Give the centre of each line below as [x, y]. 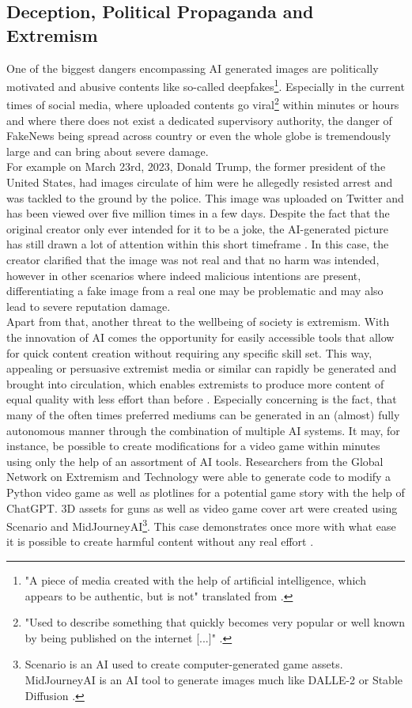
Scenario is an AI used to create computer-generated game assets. [184, 664]
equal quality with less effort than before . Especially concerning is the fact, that [202, 399]
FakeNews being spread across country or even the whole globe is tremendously [199, 136]
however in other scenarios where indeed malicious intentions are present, [184, 275]
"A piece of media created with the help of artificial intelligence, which [195, 579]
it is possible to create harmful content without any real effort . [160, 541]
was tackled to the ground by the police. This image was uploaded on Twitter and [205, 197]
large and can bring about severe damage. [108, 151]
